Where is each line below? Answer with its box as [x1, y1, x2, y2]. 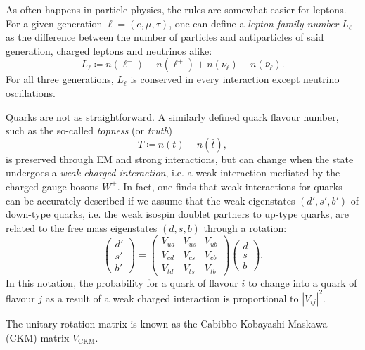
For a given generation [6, 15, 103, 30]
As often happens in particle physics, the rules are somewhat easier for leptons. [6, 2, 347, 16]
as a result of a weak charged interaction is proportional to [45, 290, 299, 305]
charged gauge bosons [6, 179, 99, 193]
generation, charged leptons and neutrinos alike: [6, 43, 212, 58]
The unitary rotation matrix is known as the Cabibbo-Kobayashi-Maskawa [6, 316, 328, 330]
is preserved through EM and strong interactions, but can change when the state [6, 151, 354, 166]
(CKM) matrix [6, 330, 70, 344]
